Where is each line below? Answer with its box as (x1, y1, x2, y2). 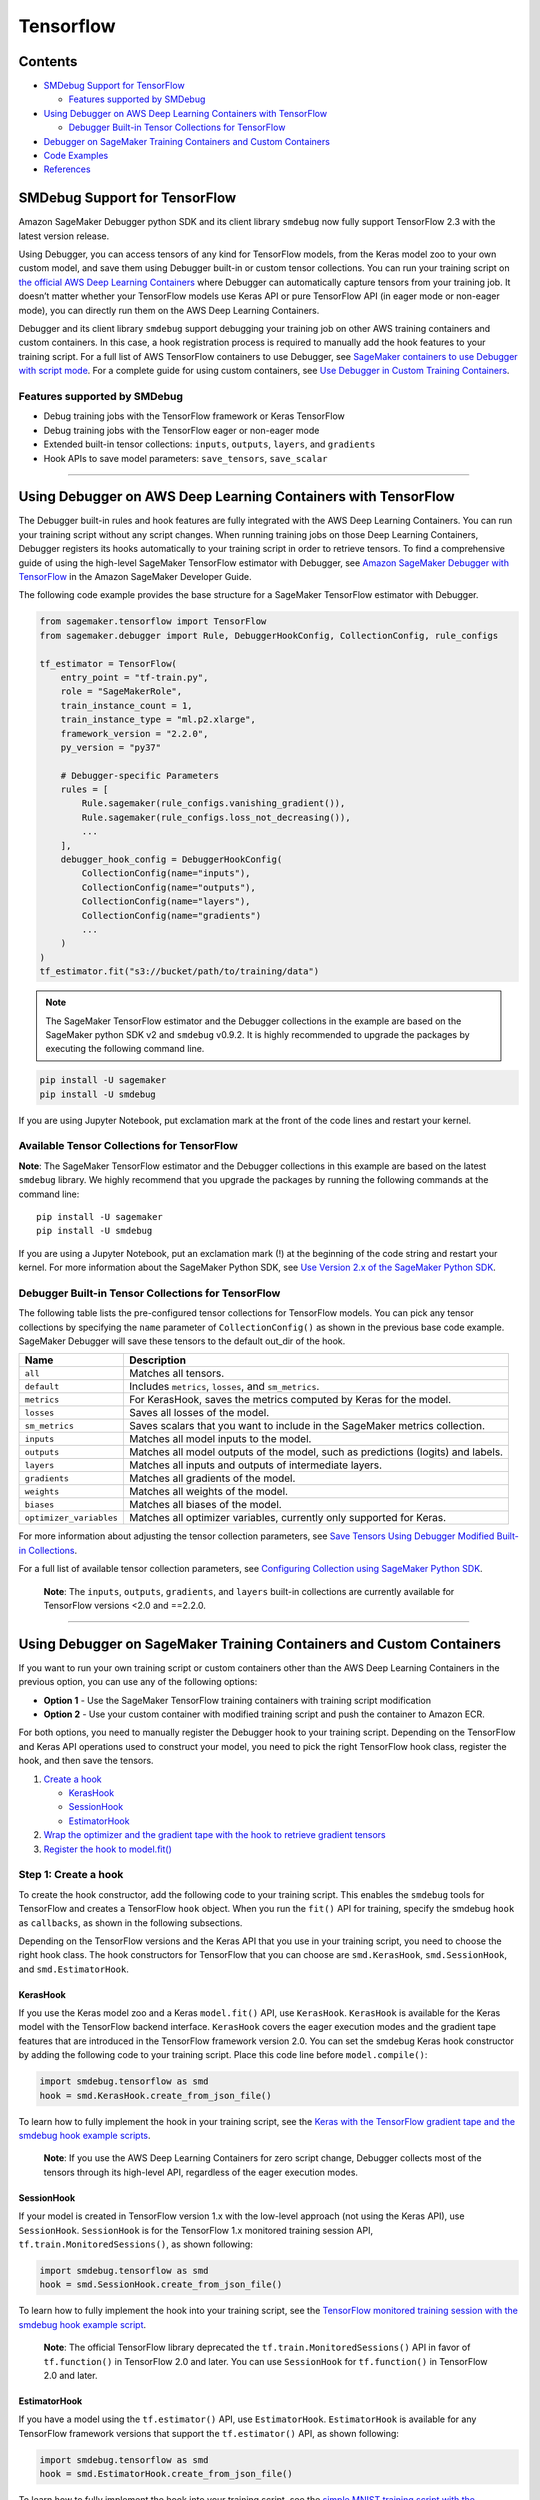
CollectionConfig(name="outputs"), (81, 881, 257, 893)
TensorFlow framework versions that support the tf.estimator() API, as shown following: (18, 2427, 400, 2439)
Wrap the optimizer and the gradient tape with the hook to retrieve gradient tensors (43, 1829, 386, 1841)
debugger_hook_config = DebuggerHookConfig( (60, 854, 283, 865)
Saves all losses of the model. (128, 1406, 270, 1420)
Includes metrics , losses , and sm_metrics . (128, 1380, 320, 1394)
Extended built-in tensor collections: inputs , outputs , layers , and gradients (43, 438, 376, 450)
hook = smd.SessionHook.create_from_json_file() (39, 2279, 283, 2290)
